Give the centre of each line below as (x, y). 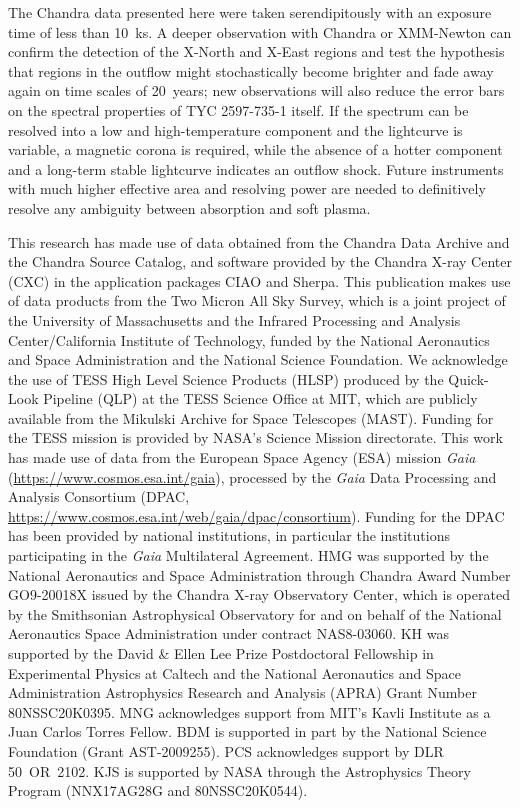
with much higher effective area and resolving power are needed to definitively (247, 188)
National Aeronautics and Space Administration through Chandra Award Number (259, 574)
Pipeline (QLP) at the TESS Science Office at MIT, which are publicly (260, 398)
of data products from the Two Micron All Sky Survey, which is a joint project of (257, 300)
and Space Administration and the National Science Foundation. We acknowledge (258, 359)
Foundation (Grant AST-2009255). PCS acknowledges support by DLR (226, 750)
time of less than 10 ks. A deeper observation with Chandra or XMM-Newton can (260, 31)
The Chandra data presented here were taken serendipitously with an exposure (250, 12)
